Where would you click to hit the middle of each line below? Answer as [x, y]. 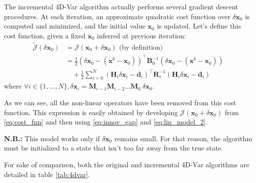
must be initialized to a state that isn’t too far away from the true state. [114, 148]
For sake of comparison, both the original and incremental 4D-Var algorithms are [127, 165]
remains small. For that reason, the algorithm [183, 138]
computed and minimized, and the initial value [75, 26]
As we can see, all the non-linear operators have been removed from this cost [120, 103]
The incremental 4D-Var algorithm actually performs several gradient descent [121, 6]
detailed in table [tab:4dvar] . [47, 174]
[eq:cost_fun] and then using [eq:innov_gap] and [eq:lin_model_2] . [106, 122]
